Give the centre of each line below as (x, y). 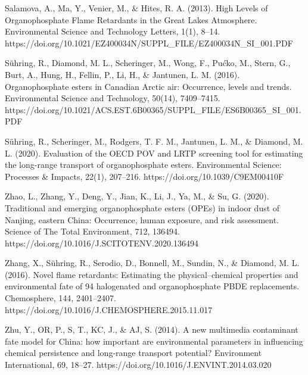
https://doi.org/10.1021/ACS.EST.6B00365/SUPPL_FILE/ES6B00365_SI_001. (153, 109)
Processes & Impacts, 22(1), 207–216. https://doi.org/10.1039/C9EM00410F (144, 176)
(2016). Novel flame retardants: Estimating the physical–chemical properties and (152, 274)
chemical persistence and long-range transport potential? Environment (133, 353)
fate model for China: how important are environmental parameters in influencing (154, 341)
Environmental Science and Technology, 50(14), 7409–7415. (113, 98)
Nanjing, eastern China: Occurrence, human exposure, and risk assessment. (142, 219)
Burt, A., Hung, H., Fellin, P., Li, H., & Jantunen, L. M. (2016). (122, 74)
